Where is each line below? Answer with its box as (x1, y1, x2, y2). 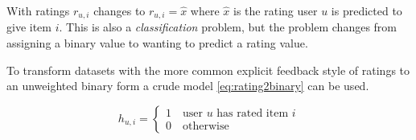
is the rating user (233, 2, 318, 19)
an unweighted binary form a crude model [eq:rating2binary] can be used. (6, 77, 369, 94)
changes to (93, 2, 146, 19)
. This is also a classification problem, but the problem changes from (59, 19, 397, 35)
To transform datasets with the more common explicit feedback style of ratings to (6, 61, 410, 78)
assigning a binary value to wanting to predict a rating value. (6, 35, 308, 51)
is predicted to (331, 2, 402, 19)
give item (6, 19, 51, 35)
